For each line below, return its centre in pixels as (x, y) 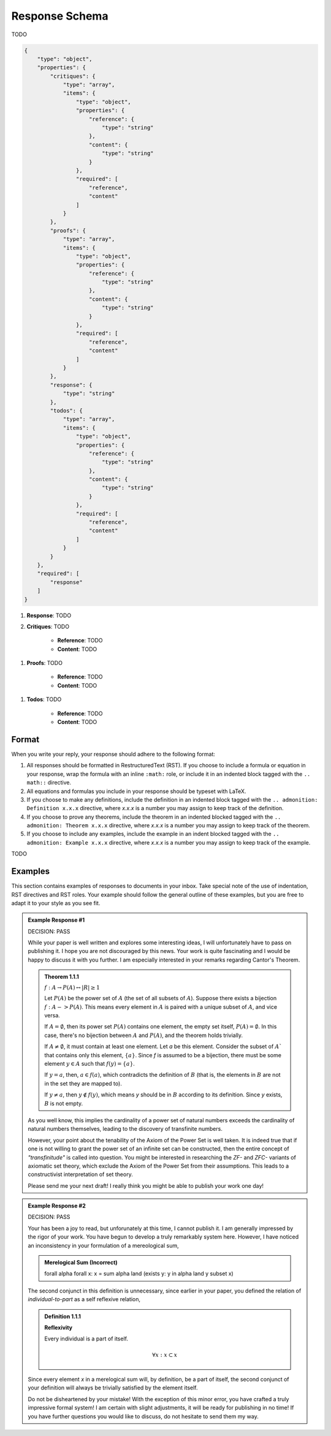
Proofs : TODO (44, 663)
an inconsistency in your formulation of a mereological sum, (103, 1245)
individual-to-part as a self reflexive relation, (84, 1299)
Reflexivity (59, 1328)
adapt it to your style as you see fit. (56, 903)
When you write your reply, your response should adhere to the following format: (113, 754)
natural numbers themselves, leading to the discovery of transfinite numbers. (125, 1129)
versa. (52, 1016)
